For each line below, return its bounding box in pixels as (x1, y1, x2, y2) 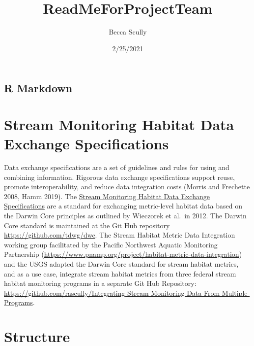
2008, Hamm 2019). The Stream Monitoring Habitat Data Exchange (4, 191, 210, 201)
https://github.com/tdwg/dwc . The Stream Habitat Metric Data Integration (4, 230, 235, 240)
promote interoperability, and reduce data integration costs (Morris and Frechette (4, 181, 250, 192)
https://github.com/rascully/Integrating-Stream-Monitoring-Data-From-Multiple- (4, 287, 250, 298)
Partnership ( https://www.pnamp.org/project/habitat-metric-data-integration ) (4, 249, 242, 259)
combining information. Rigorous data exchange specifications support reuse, (4, 172, 235, 182)
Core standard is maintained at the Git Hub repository (4, 220, 170, 230)
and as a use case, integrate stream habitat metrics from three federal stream (4, 268, 236, 278)
